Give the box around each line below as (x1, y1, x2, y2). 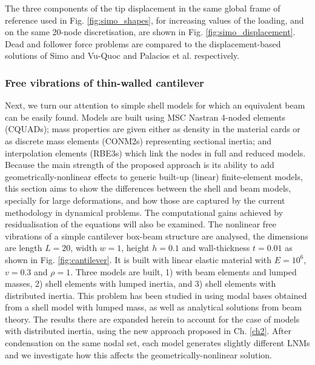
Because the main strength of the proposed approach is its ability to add (5, 158, 274, 171)
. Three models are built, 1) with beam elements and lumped (70, 265, 297, 278)
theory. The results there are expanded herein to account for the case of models (5, 312, 300, 325)
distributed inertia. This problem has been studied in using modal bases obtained (5, 289, 307, 301)
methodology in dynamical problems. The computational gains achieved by (5, 206, 283, 218)
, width (70, 241, 97, 254)
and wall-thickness (182, 241, 250, 254)
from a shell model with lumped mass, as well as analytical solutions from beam (5, 301, 302, 313)
